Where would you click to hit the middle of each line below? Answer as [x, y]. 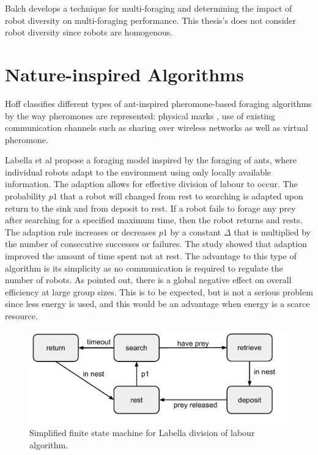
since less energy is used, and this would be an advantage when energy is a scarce [157, 304]
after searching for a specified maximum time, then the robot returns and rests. [154, 220]
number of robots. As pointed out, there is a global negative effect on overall [148, 280]
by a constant [196, 231]
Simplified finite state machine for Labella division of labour [142, 432]
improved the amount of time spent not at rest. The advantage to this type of [151, 256]
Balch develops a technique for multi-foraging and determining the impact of [149, 8]
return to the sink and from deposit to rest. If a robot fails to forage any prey [150, 208]
